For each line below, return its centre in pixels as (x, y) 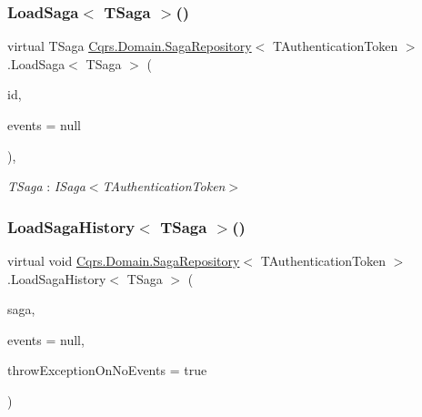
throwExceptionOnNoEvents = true (107, 370)
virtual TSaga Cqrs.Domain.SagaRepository (130, 46)
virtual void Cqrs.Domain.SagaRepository (124, 260)
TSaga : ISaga (46, 186)
